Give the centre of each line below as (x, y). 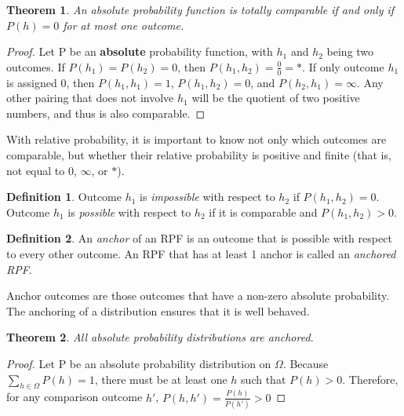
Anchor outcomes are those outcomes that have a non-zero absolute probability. (198, 296)
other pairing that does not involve (90, 98)
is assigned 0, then (51, 82)
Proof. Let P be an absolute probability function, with (140, 51)
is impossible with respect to (207, 197)
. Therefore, (370, 379)
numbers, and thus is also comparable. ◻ (106, 113)
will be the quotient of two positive (276, 98)
